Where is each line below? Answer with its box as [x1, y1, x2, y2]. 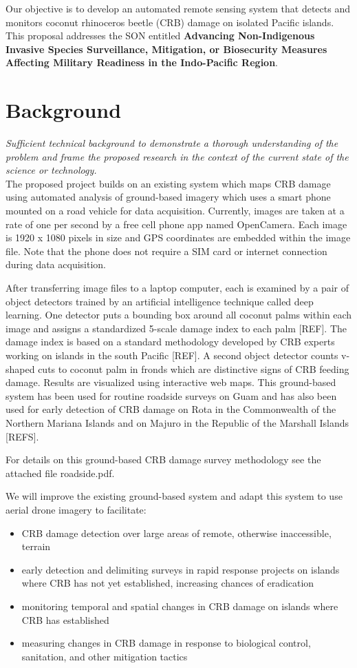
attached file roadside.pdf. [6, 465, 115, 480]
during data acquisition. [6, 257, 106, 272]
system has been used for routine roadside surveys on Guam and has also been [6, 388, 337, 403]
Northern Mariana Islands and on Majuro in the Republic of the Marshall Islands [6, 415, 349, 429]
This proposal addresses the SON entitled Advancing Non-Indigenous [6, 28, 315, 43]
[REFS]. [6, 429, 39, 443]
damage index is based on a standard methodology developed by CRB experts [6, 334, 335, 349]
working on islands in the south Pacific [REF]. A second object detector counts [6, 348, 338, 362]
